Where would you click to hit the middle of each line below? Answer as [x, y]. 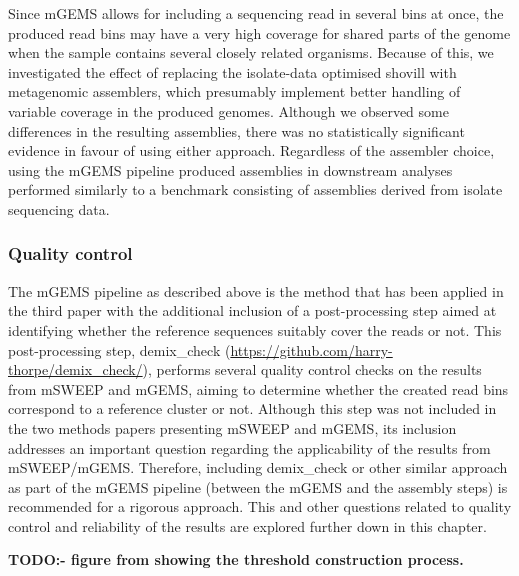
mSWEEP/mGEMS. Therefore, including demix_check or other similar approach [258, 467]
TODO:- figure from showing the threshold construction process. [236, 559]
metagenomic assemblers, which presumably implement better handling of [234, 91]
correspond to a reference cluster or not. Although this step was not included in [252, 408]
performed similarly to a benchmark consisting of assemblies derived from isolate [255, 189]
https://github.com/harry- [311, 349]
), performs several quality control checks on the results [312, 369]
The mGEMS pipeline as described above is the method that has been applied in [256, 290]
